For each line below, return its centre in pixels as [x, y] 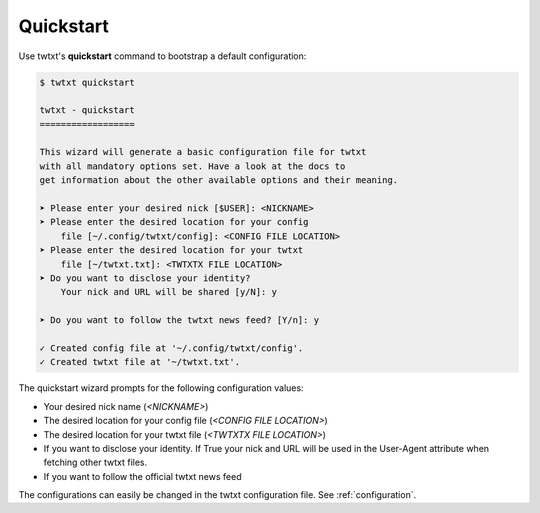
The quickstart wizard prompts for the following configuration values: [161, 388]
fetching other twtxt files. [95, 462]
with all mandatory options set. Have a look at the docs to [192, 166]
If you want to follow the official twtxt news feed [142, 476]
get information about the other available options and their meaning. [219, 180]
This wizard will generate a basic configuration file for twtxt [203, 152]
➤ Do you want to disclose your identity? [145, 278]
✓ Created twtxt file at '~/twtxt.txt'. [139, 362]
